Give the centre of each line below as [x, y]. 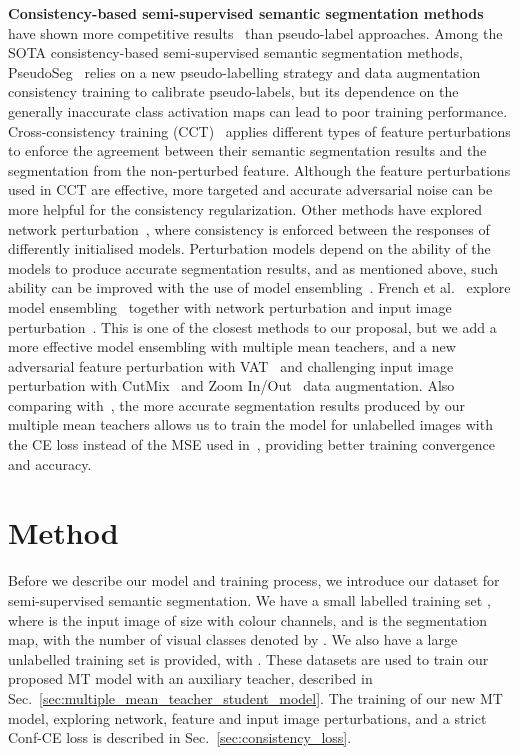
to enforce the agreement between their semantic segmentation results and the [247, 150]
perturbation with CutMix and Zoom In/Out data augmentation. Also [231, 385]
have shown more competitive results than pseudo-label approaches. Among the [255, 32]
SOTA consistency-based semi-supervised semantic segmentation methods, [235, 52]
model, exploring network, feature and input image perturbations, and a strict [247, 717]
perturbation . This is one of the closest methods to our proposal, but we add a [252, 326]
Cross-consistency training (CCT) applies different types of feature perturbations [259, 130]
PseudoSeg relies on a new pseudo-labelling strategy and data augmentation [244, 71]
